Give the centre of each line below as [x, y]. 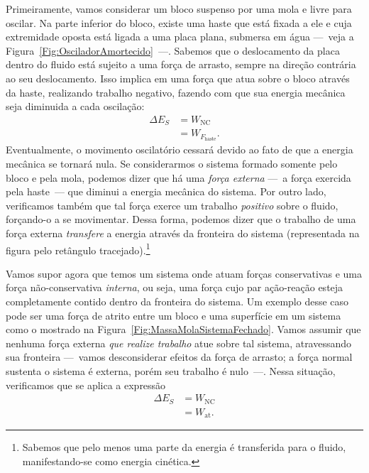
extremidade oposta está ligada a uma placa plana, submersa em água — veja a [180, 37]
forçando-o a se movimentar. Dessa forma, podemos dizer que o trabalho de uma [181, 219]
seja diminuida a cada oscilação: [75, 106]
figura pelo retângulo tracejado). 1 [78, 249]
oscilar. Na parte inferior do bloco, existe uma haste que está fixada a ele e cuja [179, 22]
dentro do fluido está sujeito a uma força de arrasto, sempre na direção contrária [181, 64]
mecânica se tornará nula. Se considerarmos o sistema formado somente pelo [172, 163]
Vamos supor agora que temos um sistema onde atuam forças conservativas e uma [184, 273]
